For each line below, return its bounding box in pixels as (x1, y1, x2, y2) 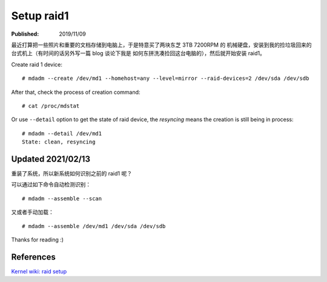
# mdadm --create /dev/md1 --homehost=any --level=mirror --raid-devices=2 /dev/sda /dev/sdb (22, 75, 309, 82)
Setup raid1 (11, 9, 69, 22)
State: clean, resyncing (22, 139, 96, 145)
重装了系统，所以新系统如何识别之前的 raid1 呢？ (11, 169, 133, 177)
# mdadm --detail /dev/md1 (22, 130, 102, 137)
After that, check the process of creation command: (11, 88, 140, 96)
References (11, 252, 56, 262)
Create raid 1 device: (11, 61, 63, 68)
